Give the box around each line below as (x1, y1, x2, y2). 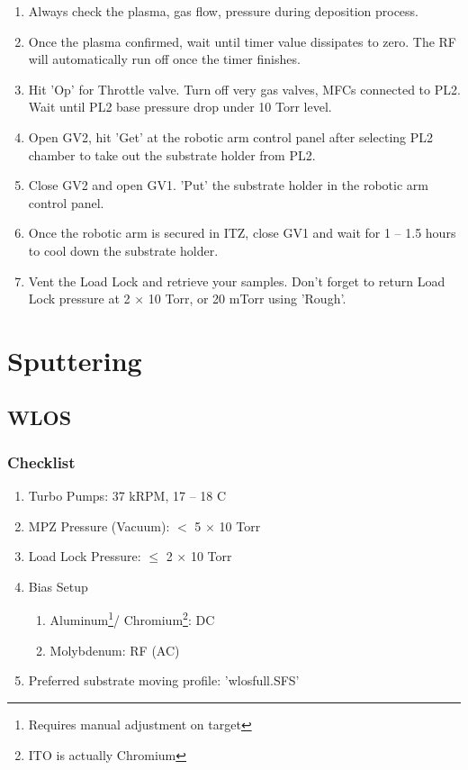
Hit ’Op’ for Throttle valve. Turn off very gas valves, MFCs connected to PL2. (28, 79, 461, 98)
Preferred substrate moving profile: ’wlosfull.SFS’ (28, 671, 300, 690)
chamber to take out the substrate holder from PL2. (28, 145, 316, 164)
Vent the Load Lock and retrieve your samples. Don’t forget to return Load (28, 271, 445, 290)
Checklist (7, 450, 76, 473)
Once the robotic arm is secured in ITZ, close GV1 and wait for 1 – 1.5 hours (28, 223, 456, 242)
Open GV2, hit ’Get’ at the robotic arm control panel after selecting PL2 (28, 127, 434, 146)
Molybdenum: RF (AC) (49, 640, 180, 659)
